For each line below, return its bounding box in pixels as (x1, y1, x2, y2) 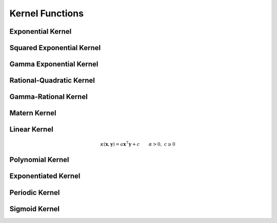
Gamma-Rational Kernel (9, 93, 88, 101)
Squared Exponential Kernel (9, 43, 101, 52)
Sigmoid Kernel (9, 205, 60, 213)
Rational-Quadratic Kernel (9, 76, 95, 85)
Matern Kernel (9, 109, 56, 118)
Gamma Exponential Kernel (9, 60, 98, 69)
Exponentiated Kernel (9, 172, 81, 181)
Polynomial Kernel (9, 155, 69, 164)
